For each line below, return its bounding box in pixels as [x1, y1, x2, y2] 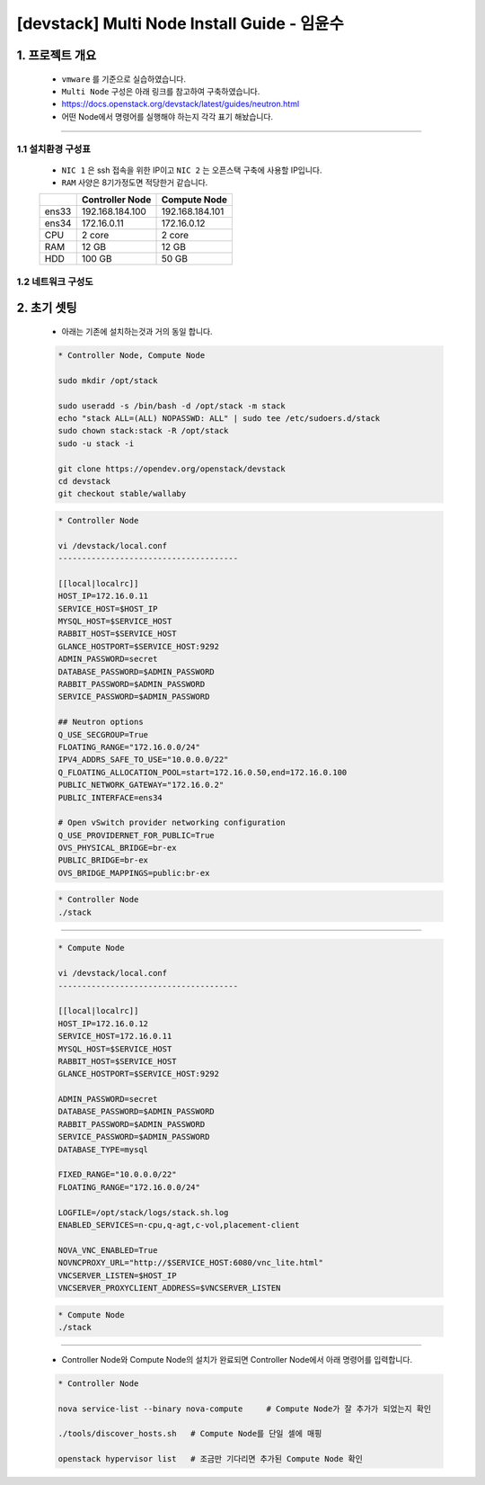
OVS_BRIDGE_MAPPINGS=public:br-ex [57, 868, 210, 878]
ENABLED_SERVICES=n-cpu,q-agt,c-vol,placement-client [57, 1220, 300, 1230]
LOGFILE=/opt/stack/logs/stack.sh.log [57, 1207, 229, 1218]
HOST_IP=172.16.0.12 [57, 1018, 148, 1029]
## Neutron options [57, 717, 144, 728]
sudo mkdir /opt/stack [57, 375, 158, 386]
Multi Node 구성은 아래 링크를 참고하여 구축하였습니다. [61, 85, 260, 96]
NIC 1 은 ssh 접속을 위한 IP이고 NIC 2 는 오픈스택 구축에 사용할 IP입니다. [61, 165, 322, 175]
